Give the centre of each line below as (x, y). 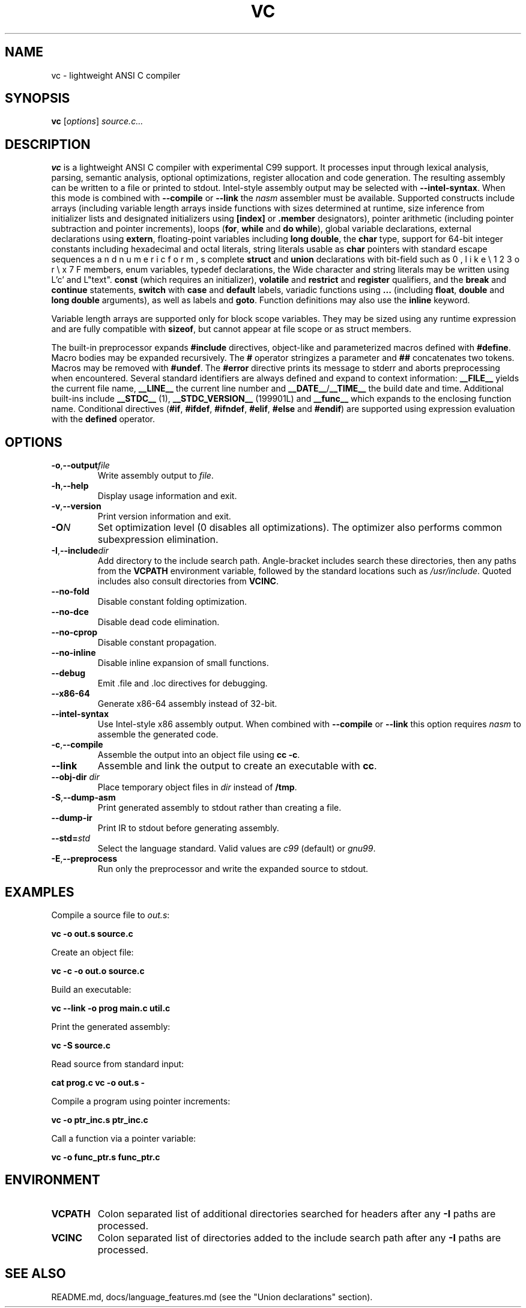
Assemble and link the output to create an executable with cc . (237, 766)
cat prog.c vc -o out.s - (98, 1082)
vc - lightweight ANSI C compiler (116, 75)
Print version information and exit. (164, 516)
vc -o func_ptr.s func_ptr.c (106, 1157)
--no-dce (70, 612)
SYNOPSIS (38, 98)
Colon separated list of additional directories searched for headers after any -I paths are (297, 1213)
